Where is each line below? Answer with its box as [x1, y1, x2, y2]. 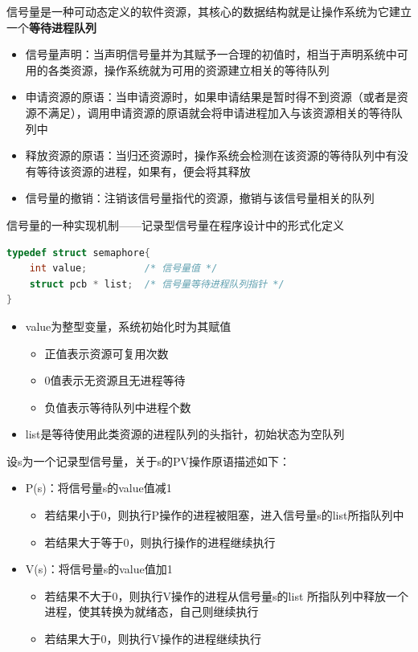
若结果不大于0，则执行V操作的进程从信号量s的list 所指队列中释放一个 [44, 587, 409, 604]
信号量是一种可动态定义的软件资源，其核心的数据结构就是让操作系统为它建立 [6, 3, 412, 19]
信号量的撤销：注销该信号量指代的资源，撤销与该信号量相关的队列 [25, 189, 375, 206]
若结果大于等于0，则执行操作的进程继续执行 [44, 533, 276, 550]
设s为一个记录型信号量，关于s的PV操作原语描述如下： [6, 452, 291, 469]
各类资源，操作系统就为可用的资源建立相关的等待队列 [47, 61, 330, 78]
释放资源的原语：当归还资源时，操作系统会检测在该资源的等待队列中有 [25, 147, 397, 164]
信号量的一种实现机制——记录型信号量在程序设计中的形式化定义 [6, 216, 344, 233]
